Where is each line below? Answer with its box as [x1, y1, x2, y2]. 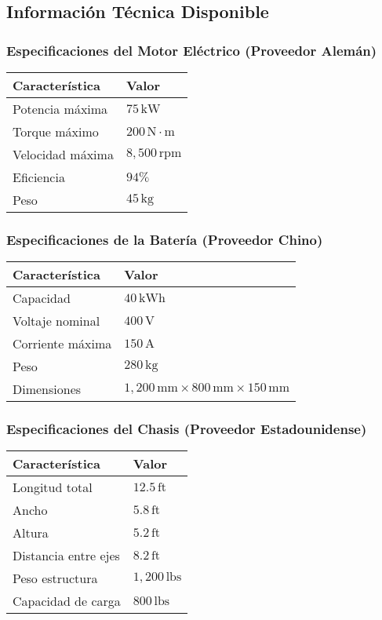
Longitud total [13, 478, 93, 497]
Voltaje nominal [13, 312, 100, 330]
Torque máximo [13, 122, 99, 140]
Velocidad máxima [13, 145, 114, 163]
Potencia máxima [13, 100, 108, 118]
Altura [13, 523, 49, 542]
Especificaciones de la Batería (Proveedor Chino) [6, 229, 323, 249]
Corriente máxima [13, 334, 112, 353]
